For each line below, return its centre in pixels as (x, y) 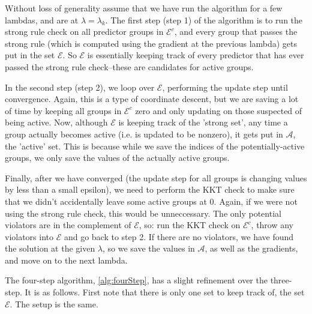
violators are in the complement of (68, 225)
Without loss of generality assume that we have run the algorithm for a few (144, 8)
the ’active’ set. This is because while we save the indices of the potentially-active (155, 146)
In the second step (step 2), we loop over (80, 87)
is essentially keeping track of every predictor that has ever (196, 55)
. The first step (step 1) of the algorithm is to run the (204, 20)
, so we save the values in (149, 248)
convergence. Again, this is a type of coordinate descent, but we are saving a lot (152, 99)
